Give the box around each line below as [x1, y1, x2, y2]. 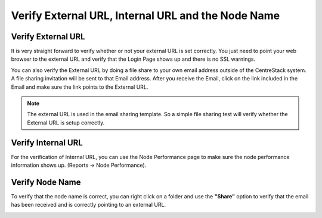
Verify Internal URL [11, 138, 83, 148]
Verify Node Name [11, 177, 81, 187]
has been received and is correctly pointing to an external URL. [11, 201, 166, 208]
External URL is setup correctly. [27, 119, 105, 126]
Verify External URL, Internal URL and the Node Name [11, 9, 280, 22]
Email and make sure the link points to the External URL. [11, 83, 148, 91]
